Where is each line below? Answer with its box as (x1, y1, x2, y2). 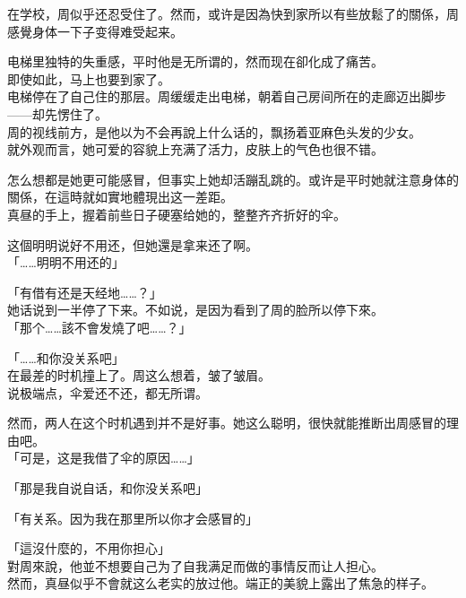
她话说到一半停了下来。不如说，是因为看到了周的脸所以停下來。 (7, 300, 384, 319)
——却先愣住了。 (7, 104, 108, 123)
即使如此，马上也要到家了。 (7, 69, 170, 88)
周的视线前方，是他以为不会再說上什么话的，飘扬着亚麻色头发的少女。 (7, 122, 421, 141)
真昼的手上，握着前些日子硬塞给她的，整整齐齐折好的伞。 (7, 204, 346, 223)
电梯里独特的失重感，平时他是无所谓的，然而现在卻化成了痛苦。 (7, 52, 384, 71)
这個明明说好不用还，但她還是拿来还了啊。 (7, 235, 258, 254)
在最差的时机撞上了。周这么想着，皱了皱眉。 (7, 366, 271, 385)
